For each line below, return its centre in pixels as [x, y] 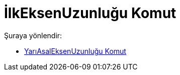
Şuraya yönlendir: [33, 35]
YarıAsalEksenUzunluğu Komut [75, 51]
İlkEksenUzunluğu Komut [90, 13]
